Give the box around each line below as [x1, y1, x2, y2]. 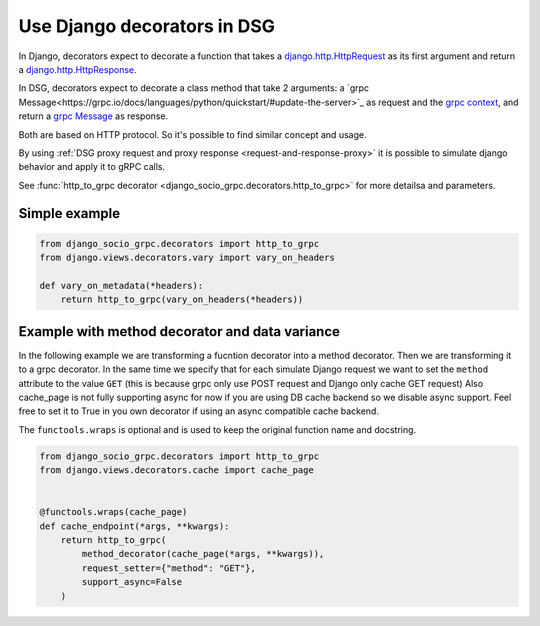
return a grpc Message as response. [18, 110, 169, 122]
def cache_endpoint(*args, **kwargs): [39, 520, 230, 532]
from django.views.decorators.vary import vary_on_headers [39, 252, 335, 264]
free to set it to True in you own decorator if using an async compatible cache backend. [18, 405, 380, 417]
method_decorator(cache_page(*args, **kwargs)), [81, 548, 325, 560]
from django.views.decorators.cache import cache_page [39, 465, 314, 476]
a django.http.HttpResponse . [18, 63, 137, 75]
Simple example [18, 205, 121, 222]
